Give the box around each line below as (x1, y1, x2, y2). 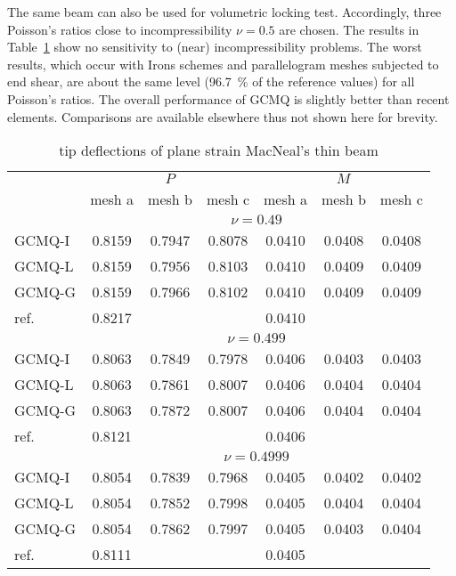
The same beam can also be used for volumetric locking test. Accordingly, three (7, 3, 442, 20)
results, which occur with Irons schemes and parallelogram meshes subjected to (7, 54, 439, 73)
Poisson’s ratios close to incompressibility (7, 20, 232, 38)
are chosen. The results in (279, 20, 419, 38)
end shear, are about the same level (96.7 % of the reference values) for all (7, 72, 415, 91)
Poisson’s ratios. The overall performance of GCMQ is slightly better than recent (7, 89, 450, 108)
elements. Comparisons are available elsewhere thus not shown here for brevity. (7, 107, 438, 126)
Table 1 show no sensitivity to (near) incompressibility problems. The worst (7, 37, 422, 56)
